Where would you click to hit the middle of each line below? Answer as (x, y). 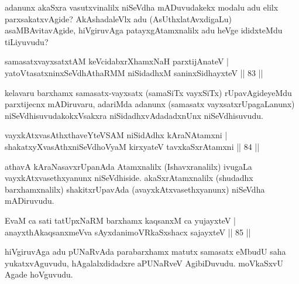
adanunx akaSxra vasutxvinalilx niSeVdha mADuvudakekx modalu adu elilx (142, 7)
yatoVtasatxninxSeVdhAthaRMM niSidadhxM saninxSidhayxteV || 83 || (134, 72)
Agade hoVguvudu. (39, 274)
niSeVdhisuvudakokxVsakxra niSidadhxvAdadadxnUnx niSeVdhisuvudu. (134, 115)
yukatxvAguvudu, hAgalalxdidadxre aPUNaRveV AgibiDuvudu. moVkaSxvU (144, 263)
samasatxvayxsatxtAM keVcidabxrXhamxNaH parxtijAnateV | (117, 61)
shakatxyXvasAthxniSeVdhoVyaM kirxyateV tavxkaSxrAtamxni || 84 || (132, 146)
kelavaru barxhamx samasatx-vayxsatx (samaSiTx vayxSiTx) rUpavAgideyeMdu (148, 92)
